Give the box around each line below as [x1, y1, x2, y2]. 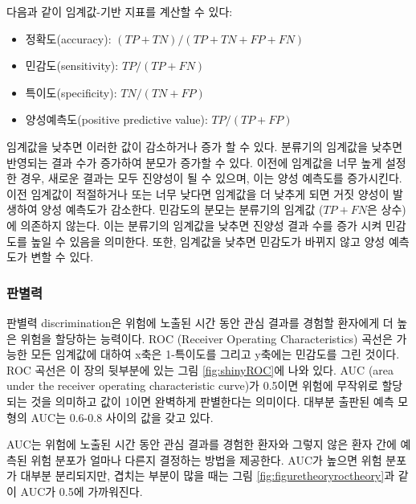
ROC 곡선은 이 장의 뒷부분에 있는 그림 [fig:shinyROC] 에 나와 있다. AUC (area [6, 361, 394, 378]
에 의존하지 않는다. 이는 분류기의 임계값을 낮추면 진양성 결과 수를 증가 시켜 [6, 216, 382, 233]
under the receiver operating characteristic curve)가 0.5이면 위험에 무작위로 [6, 377, 378, 394]
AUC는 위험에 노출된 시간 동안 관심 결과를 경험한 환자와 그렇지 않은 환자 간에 [6, 436, 397, 453]
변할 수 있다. [31, 248, 94, 265]
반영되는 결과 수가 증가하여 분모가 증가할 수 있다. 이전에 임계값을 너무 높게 [6, 154, 382, 170]
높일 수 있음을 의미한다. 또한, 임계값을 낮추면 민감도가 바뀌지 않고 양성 [31, 232, 385, 249]
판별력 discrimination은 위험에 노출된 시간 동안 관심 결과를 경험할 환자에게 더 [6, 313, 394, 330]
